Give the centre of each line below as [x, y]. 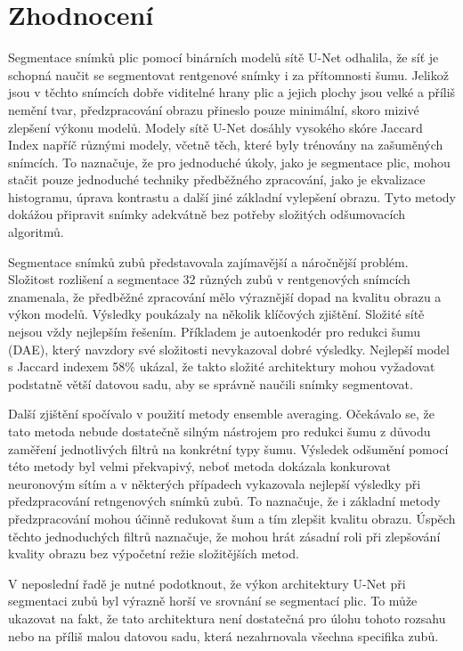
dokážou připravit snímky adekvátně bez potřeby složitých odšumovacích [207, 214]
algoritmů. [36, 232]
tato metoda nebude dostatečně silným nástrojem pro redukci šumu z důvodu [219, 431]
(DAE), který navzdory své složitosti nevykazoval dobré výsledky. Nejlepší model [229, 349]
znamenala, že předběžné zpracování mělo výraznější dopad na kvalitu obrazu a [225, 296]
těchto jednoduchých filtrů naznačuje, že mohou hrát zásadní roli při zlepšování [224, 536]
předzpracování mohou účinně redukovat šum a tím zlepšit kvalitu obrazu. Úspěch [232, 518]
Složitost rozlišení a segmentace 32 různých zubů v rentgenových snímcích [209, 279]
